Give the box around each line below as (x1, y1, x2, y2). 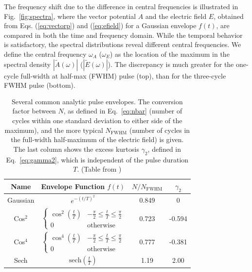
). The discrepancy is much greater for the (108, 59, 234, 69)
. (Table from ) (77, 164, 122, 174)
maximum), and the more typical (4, 125, 103, 135)
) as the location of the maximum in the (110, 48, 230, 59)
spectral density (4, 59, 51, 69)
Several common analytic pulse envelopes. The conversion (11, 96, 183, 106)
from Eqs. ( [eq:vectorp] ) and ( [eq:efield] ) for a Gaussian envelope (4, 20, 197, 31)
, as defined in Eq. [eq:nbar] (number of (63, 106, 182, 116)
